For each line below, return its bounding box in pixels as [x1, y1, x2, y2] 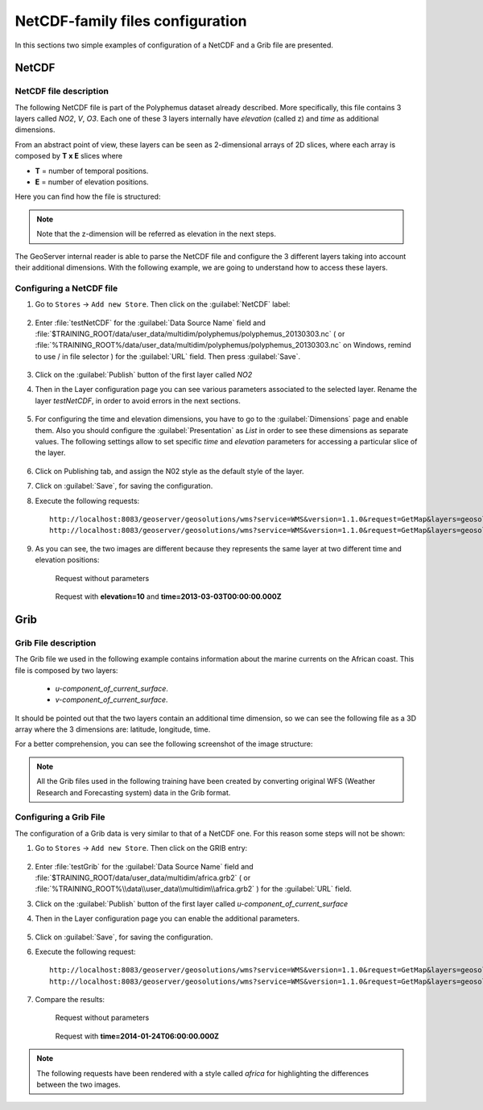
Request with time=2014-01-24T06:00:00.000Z [55, 1031, 220, 1041]
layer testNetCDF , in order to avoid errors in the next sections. [35, 395, 241, 406]
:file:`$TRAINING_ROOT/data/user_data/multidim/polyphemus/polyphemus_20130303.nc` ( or [35, 328, 345, 338]
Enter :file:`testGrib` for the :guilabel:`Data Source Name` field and [35, 861, 254, 871]
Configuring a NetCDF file [14, 283, 118, 294]
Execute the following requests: [35, 496, 140, 505]
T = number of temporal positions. [35, 166, 149, 175]
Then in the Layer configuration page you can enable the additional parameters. [35, 914, 300, 923]
